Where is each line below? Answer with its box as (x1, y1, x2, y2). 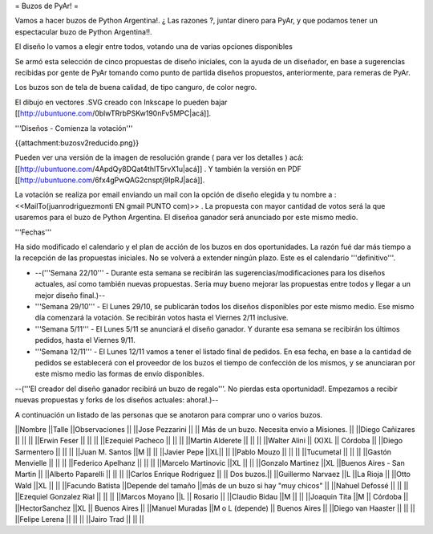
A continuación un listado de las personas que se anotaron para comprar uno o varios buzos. (14, 410, 323, 419)
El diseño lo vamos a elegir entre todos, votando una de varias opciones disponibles (14, 42, 293, 51)
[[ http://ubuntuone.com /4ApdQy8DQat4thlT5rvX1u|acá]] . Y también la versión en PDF (14, 164, 302, 173)
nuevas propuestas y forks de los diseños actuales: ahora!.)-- (14, 395, 219, 405)
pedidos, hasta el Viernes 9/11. (34, 336, 136, 345)
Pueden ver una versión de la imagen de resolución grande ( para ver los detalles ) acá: (14, 153, 304, 162)
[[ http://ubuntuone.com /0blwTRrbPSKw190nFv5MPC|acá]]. (14, 108, 212, 118)
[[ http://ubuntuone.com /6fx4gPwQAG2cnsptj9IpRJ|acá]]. (14, 175, 205, 185)
